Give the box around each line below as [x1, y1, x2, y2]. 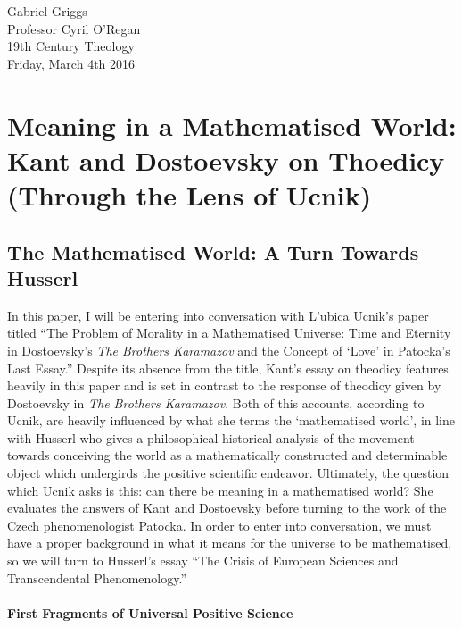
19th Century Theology [7, 37, 135, 55]
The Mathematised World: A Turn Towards [7, 238, 419, 265]
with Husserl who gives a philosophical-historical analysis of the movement [7, 428, 415, 447]
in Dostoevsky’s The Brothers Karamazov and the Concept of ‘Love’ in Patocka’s [7, 340, 450, 359]
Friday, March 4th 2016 [7, 54, 136, 72]
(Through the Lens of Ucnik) [7, 176, 372, 213]
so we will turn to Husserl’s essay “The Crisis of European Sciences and [7, 551, 399, 570]
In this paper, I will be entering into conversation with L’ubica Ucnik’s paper [7, 306, 429, 324]
